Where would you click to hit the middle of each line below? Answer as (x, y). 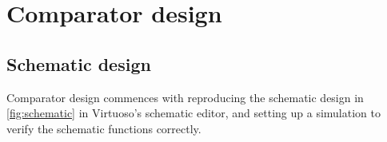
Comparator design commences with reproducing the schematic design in (185, 97)
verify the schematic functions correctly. (104, 128)
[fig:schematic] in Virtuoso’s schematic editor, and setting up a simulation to (193, 113)
